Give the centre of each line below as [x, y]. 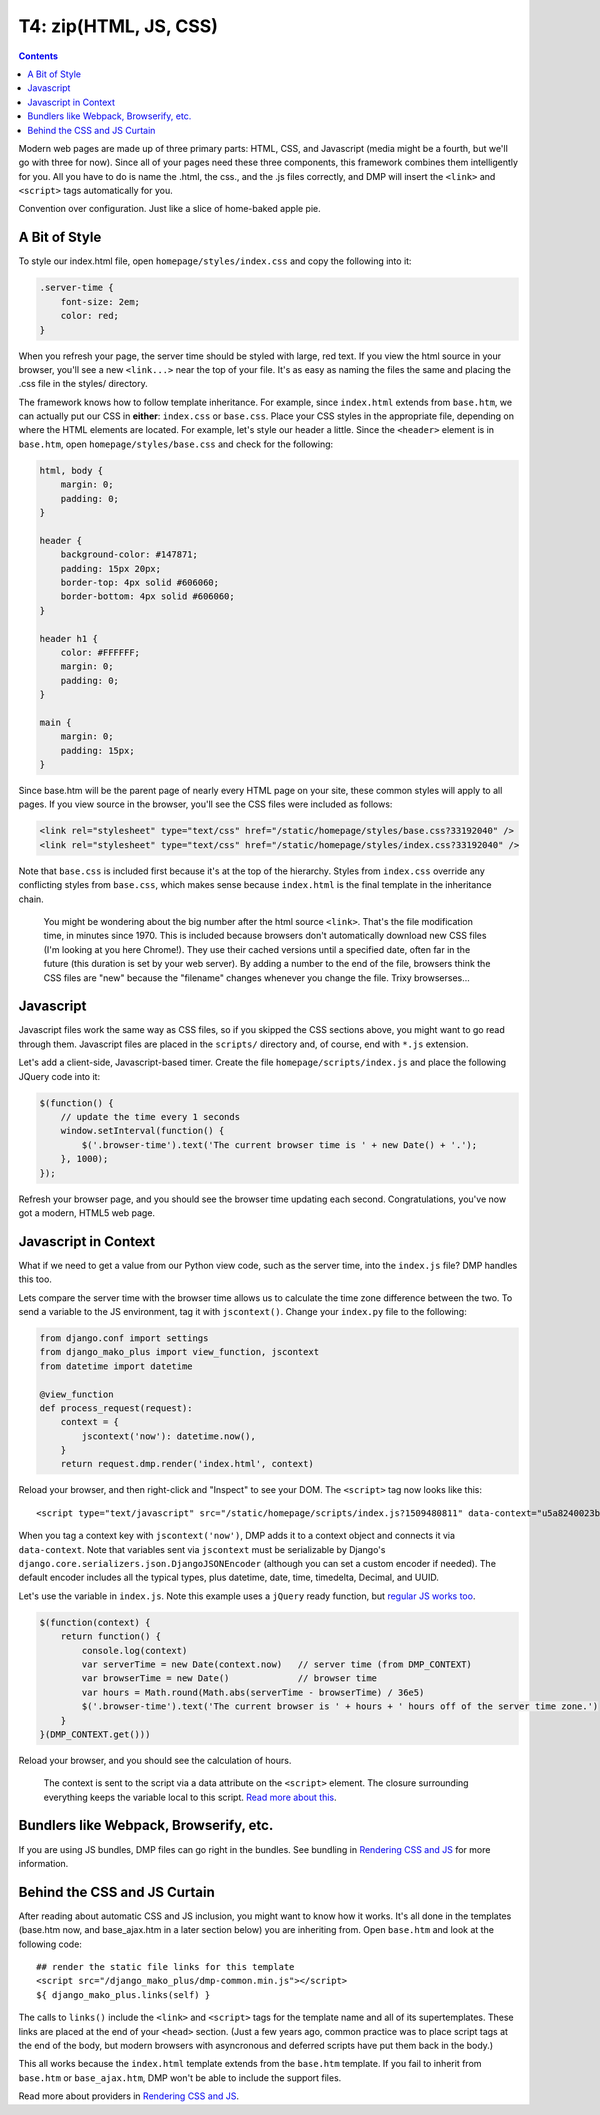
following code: [50, 1944]
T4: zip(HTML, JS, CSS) [118, 26]
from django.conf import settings [124, 1338]
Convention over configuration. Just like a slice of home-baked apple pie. [170, 209]
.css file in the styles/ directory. [83, 384]
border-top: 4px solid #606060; [140, 582]
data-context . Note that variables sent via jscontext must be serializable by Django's [202, 1549]
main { [55, 722]
